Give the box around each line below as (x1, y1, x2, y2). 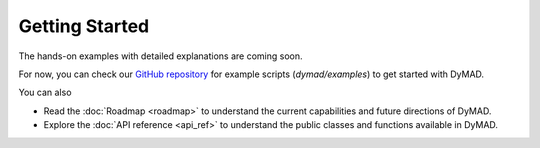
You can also (18, 86, 72, 99)
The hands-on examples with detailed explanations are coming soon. (18, 50, 303, 62)
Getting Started (18, 15, 150, 37)
